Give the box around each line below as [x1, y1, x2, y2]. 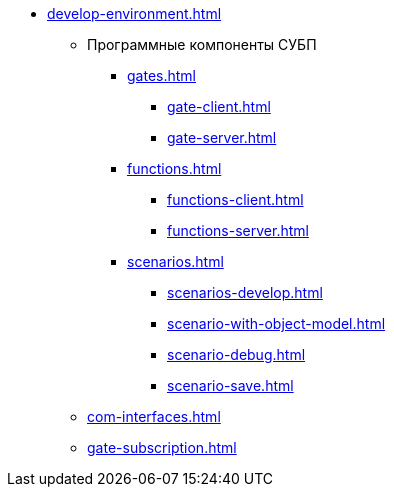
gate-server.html [167, 129, 277, 146]
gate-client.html [167, 98, 271, 115]
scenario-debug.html [167, 346, 306, 363]
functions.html [127, 160, 222, 177]
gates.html [127, 67, 196, 84]
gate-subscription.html [87, 439, 237, 456]
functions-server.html [167, 222, 309, 239]
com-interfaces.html [87, 408, 221, 425]
